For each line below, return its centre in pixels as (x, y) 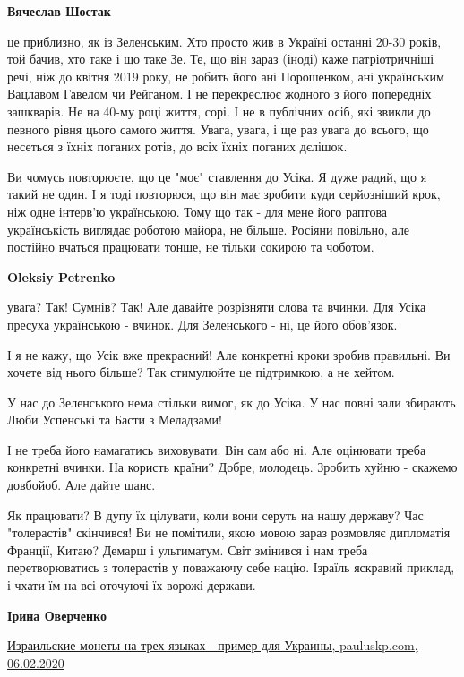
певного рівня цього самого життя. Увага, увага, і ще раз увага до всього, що (218, 129)
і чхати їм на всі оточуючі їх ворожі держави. (132, 585)
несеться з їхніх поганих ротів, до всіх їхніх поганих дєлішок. (177, 146)
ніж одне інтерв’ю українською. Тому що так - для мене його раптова (198, 211)
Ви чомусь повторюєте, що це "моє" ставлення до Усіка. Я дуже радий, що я (217, 176)
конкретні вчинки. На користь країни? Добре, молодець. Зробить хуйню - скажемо (232, 467)
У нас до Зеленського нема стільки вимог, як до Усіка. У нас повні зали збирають (232, 402)
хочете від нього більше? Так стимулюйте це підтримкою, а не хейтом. (201, 372)
